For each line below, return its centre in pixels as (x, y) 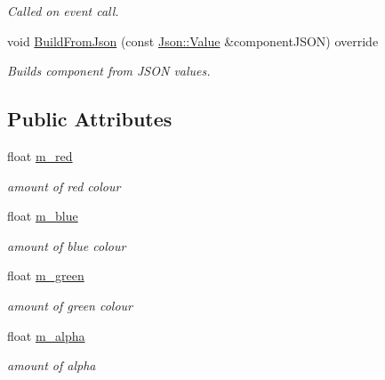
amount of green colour (70, 305)
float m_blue (43, 216)
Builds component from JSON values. (109, 71)
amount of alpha (52, 365)
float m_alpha (46, 335)
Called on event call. (63, 11)
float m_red (40, 155)
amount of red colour (64, 186)
